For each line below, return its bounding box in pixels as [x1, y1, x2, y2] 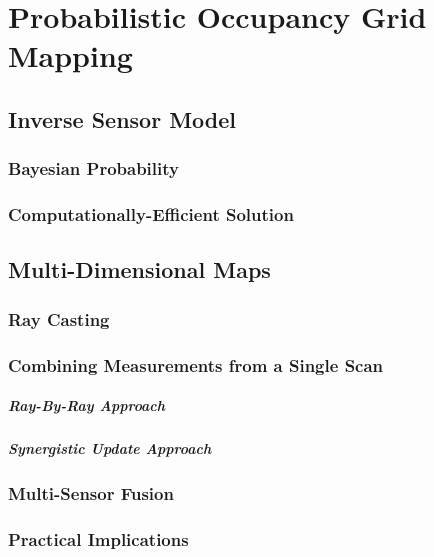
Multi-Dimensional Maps [8, 254, 271, 285]
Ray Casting [8, 306, 110, 331]
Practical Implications [8, 526, 189, 551]
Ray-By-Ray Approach [8, 395, 166, 416]
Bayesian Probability [8, 156, 179, 181]
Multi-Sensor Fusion [8, 481, 174, 506]
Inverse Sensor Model [8, 103, 237, 134]
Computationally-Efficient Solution [8, 202, 294, 227]
